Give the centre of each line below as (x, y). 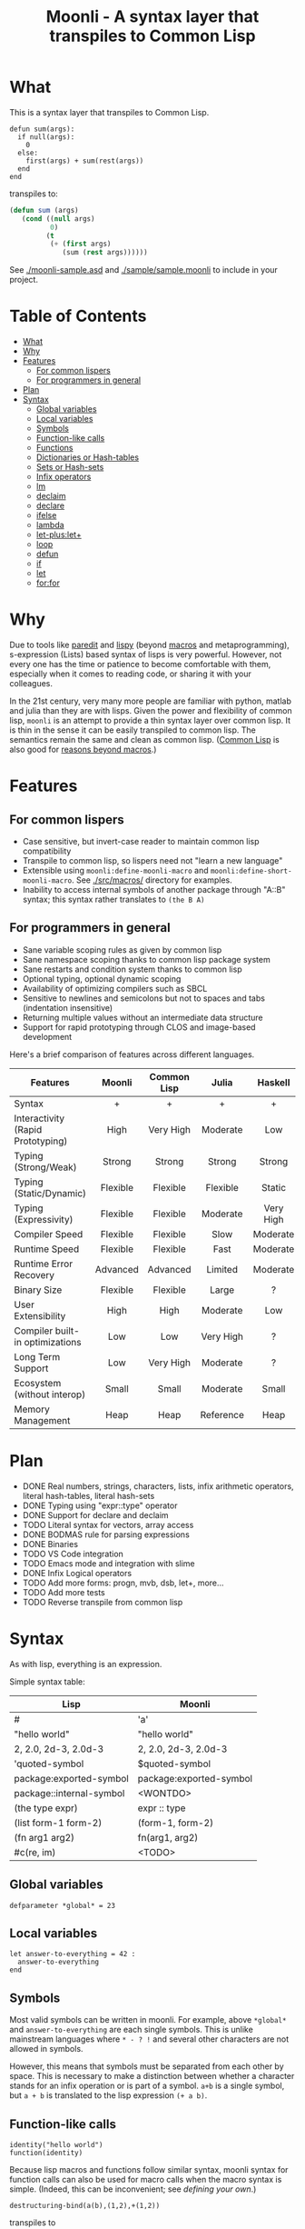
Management (42, 1420)
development (47, 1036)
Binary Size (38, 1290)
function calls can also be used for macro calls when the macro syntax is (146, 2179)
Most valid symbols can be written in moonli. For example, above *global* (148, 2020)
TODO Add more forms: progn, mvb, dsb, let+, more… (123, 1583)
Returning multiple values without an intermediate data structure (143, 1017)
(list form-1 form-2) (58, 1823)
